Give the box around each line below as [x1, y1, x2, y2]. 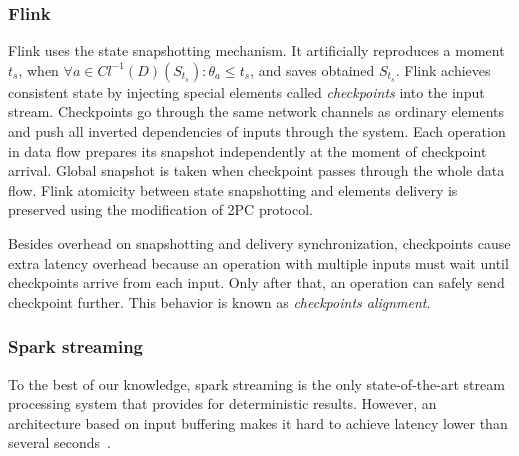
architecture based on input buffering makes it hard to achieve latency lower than [8, 412, 508, 433]
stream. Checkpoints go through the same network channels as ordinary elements [8, 101, 505, 122]
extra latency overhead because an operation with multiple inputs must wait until [8, 252, 509, 273]
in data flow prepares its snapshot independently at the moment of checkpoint [8, 140, 487, 161]
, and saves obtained [250, 59, 375, 80]
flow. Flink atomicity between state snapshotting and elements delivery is [8, 179, 458, 200]
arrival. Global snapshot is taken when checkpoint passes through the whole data [8, 160, 505, 181]
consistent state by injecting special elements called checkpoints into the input [8, 81, 485, 102]
